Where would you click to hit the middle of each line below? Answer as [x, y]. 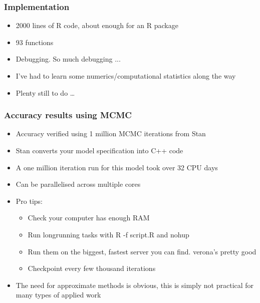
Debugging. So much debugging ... [68, 59]
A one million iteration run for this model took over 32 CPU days [117, 167]
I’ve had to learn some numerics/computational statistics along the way [126, 76]
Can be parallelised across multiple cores [78, 184]
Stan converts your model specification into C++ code [99, 150]
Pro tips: [29, 201]
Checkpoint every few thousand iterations [92, 268]
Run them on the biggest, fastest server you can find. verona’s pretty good [142, 251]
